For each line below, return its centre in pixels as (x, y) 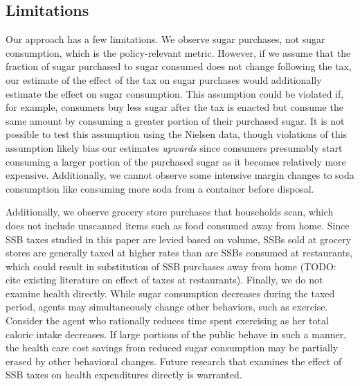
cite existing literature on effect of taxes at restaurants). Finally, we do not (164, 280)
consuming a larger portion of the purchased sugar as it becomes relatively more (176, 161)
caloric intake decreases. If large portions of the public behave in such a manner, (176, 334)
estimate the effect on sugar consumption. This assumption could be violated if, (175, 93)
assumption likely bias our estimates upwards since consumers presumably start (174, 147)
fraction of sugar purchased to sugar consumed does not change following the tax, (179, 66)
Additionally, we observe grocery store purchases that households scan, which (170, 212)
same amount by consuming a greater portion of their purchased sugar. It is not (175, 120)
